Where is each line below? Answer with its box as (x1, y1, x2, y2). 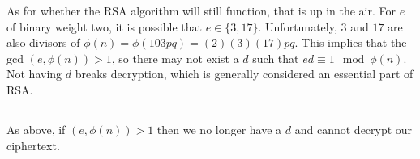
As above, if (6, 120, 66, 137)
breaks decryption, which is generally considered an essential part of (75, 65, 414, 82)
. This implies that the (294, 34, 407, 51)
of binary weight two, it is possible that (6, 18, 202, 35)
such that (252, 49, 299, 66)
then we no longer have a (156, 120, 282, 137)
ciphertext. (6, 136, 60, 153)
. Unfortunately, (258, 18, 337, 35)
